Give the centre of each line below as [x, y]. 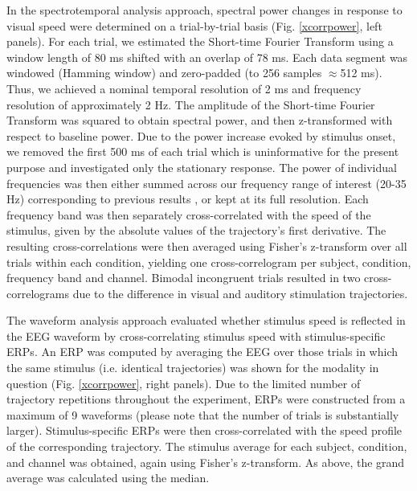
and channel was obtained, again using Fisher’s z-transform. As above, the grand [206, 462]
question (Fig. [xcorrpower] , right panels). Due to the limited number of [184, 383]
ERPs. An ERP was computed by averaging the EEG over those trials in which [202, 352]
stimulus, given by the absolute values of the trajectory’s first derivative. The [196, 230]
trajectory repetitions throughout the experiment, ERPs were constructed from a [206, 399]
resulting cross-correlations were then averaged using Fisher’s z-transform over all [207, 245]
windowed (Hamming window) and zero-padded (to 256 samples [164, 73]
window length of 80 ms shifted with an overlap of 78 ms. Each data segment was [207, 57]
